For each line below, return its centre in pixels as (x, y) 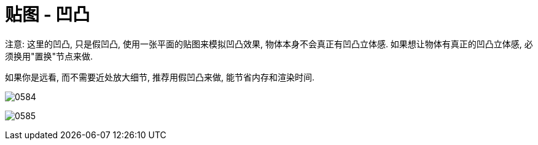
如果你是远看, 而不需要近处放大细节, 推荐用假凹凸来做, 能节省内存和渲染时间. (160, 77)
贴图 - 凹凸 (48, 15)
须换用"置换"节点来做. (49, 56)
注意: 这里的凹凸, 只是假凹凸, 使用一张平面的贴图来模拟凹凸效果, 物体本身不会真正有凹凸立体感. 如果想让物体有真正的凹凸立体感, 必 (269, 44)
